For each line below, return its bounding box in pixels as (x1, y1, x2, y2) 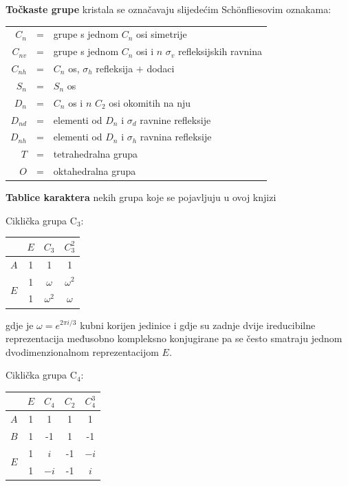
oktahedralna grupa (53, 164, 136, 178)
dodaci (146, 61, 175, 76)
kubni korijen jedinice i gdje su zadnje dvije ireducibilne (80, 317, 316, 332)
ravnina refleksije (140, 129, 212, 144)
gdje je (6, 317, 34, 332)
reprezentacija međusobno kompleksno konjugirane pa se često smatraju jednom (6, 331, 342, 346)
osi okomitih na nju (109, 95, 191, 109)
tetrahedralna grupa (53, 147, 138, 161)
